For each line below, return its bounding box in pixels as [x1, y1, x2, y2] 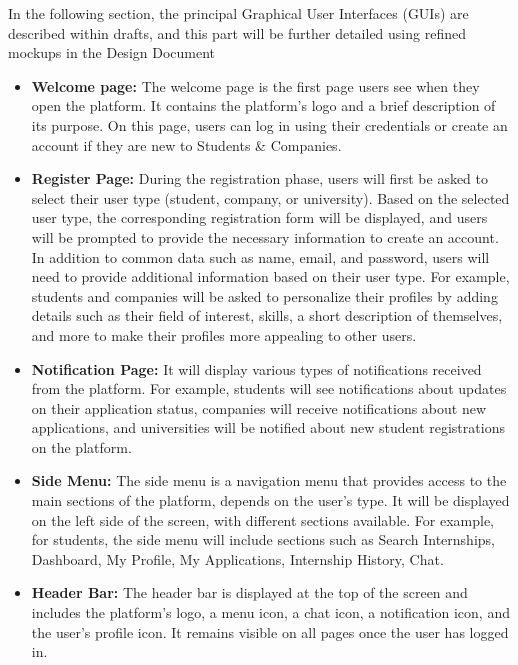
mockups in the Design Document [8, 42, 216, 63]
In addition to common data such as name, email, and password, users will [31, 246, 490, 267]
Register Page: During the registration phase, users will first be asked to [31, 168, 489, 189]
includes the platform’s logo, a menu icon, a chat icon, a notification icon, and [31, 602, 510, 623]
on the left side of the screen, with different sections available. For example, [31, 509, 494, 530]
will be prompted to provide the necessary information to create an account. [31, 226, 499, 247]
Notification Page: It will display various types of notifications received [31, 358, 482, 379]
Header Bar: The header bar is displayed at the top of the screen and [31, 582, 468, 603]
